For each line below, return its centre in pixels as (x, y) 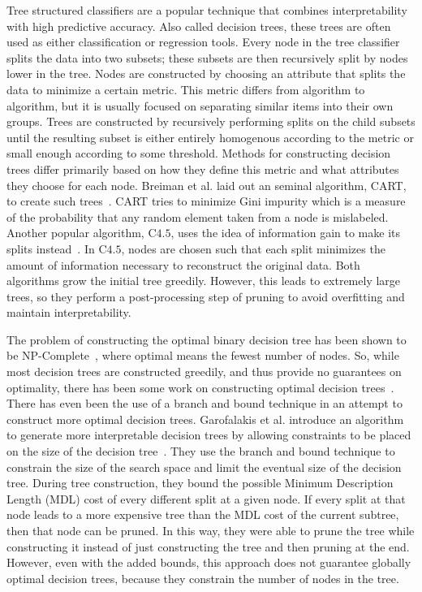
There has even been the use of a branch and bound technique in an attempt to (205, 403)
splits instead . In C (57, 248)
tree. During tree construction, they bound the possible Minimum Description (200, 483)
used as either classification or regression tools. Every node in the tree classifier (203, 42)
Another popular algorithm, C (82, 233)
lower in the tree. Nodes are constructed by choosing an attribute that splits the (206, 73)
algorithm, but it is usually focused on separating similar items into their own (200, 105)
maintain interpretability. (69, 312)
